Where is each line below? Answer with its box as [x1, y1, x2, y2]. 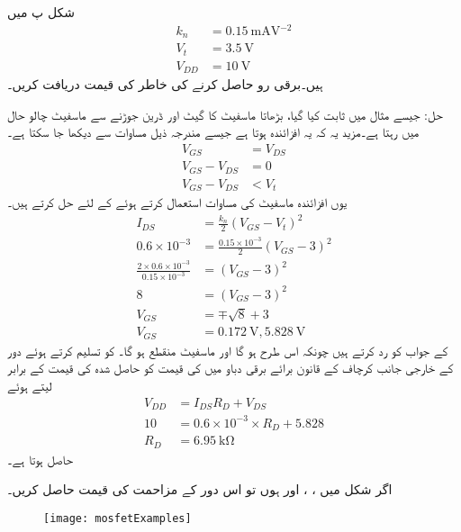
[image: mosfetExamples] [43, 511, 192, 525]
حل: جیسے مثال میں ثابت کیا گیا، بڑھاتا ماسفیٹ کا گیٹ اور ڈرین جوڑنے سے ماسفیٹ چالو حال [7, 104, 443, 123]
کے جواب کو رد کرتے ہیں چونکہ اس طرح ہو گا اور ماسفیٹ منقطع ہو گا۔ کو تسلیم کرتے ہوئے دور [7, 340, 448, 359]
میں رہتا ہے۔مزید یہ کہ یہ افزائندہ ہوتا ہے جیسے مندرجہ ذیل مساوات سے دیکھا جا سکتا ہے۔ [7, 122, 420, 141]
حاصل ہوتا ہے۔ [7, 449, 73, 468]
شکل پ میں [7, 3, 75, 21]
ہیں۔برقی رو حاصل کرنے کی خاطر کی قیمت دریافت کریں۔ [7, 75, 323, 94]
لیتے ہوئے [7, 376, 52, 395]
